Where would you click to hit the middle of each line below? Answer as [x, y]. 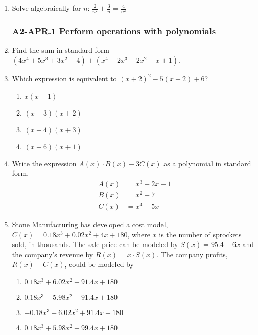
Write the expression [44, 163]
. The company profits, [192, 254]
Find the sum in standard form [61, 50]
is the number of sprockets [200, 234]
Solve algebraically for [46, 8]
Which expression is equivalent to [64, 78]
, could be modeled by [99, 264]
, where [139, 234]
